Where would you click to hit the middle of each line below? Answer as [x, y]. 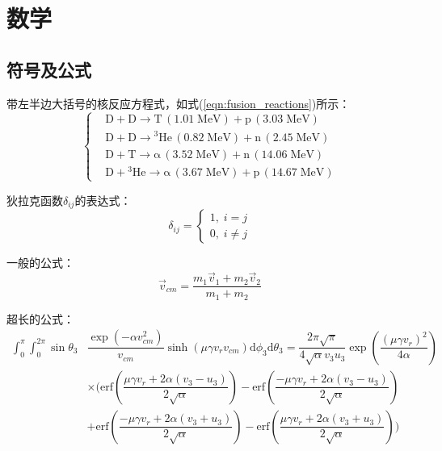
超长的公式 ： [40, 318]
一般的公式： [40, 263]
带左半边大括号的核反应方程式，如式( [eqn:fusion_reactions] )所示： [179, 103]
